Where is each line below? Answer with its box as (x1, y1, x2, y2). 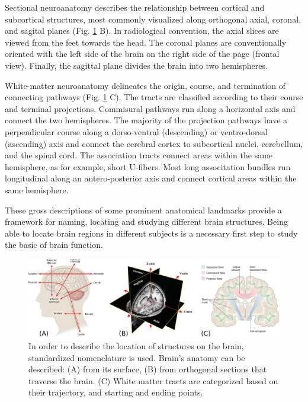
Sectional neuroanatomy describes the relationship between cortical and (5, 1, 265, 13)
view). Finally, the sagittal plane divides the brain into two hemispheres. (5, 59, 268, 71)
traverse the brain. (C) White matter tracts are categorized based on (28, 374, 278, 387)
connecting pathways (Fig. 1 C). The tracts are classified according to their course (5, 91, 303, 103)
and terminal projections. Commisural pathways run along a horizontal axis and (5, 102, 296, 114)
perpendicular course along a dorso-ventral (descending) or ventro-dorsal (5, 125, 268, 138)
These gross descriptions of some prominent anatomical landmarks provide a (5, 203, 282, 216)
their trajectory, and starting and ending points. (28, 386, 203, 398)
